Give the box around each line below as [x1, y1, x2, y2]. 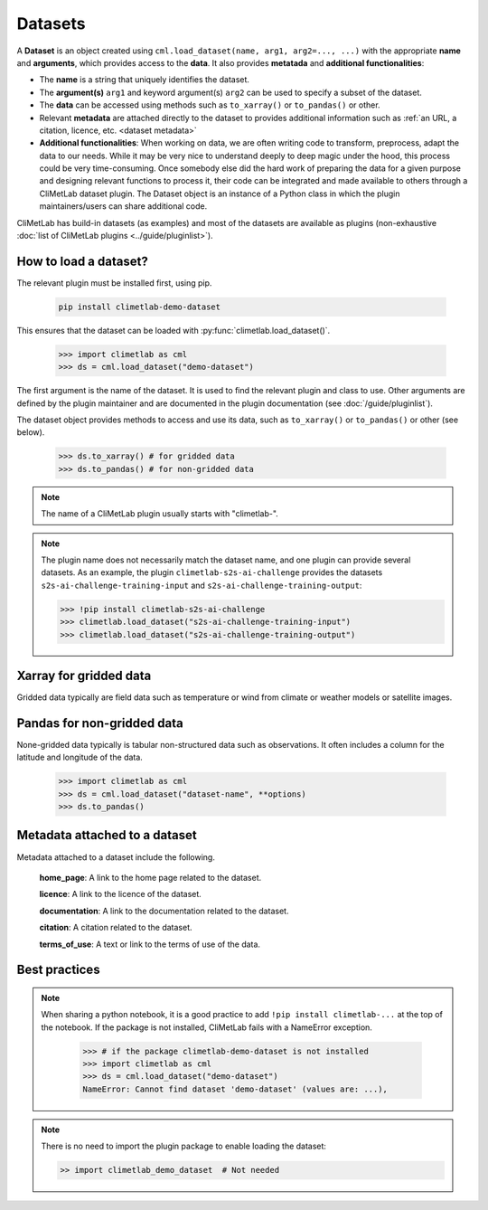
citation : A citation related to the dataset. [39, 922, 193, 933]
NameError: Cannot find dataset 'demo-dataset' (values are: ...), [82, 1083, 389, 1094]
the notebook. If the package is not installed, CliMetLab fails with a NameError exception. [41, 1022, 372, 1033]
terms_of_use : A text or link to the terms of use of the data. [39, 939, 261, 950]
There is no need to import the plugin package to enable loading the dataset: [41, 1140, 327, 1152]
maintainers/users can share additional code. [39, 201, 208, 212]
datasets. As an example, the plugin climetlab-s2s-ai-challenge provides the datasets [41, 567, 383, 578]
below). [16, 427, 45, 438]
